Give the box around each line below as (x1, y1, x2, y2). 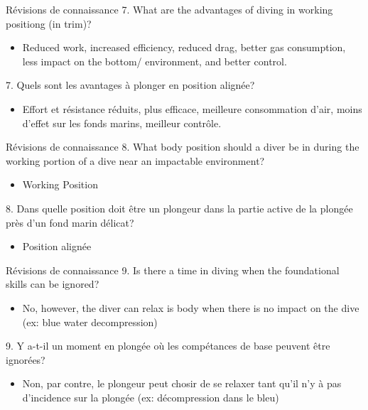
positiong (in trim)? (6, 16, 92, 31)
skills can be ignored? (6, 276, 99, 291)
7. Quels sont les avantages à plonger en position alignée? (6, 77, 255, 92)
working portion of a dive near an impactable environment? (6, 153, 265, 168)
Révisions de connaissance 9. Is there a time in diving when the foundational (6, 262, 340, 277)
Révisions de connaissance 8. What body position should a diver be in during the (6, 139, 359, 154)
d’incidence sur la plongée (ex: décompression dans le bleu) (22, 389, 279, 404)
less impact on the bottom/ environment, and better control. (22, 53, 287, 68)
